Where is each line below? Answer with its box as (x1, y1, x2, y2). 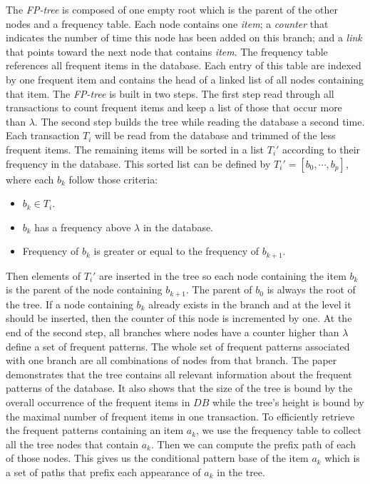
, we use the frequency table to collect (196, 423, 361, 438)
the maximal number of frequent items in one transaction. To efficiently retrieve (6, 408, 355, 423)
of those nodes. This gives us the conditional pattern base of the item (6, 450, 309, 465)
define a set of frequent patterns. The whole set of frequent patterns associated (6, 338, 350, 353)
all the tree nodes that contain (6, 436, 139, 451)
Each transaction (6, 128, 80, 143)
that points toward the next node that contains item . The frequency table (6, 44, 328, 59)
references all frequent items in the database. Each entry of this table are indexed (6, 58, 361, 73)
